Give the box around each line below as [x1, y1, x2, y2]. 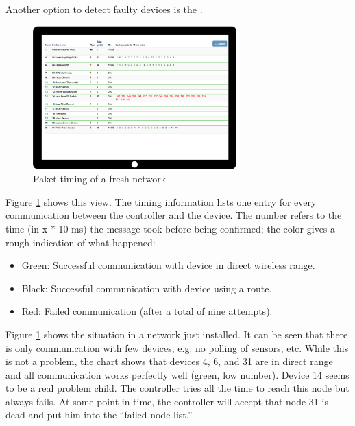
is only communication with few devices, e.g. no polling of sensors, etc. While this [5, 340, 349, 355]
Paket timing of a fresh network [33, 171, 167, 186]
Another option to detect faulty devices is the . [5, 2, 203, 16]
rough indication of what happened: [5, 235, 156, 249]
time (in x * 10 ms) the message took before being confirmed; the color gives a [5, 221, 336, 235]
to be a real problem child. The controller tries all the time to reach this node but [5, 381, 350, 395]
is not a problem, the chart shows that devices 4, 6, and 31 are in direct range [5, 354, 333, 368]
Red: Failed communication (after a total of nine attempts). [21, 304, 273, 318]
